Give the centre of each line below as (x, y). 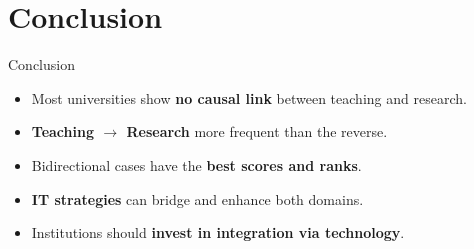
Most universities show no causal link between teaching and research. (249, 97)
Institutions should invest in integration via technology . (218, 232)
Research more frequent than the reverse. (257, 131)
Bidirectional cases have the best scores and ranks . (196, 164)
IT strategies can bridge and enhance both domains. (197, 198)
